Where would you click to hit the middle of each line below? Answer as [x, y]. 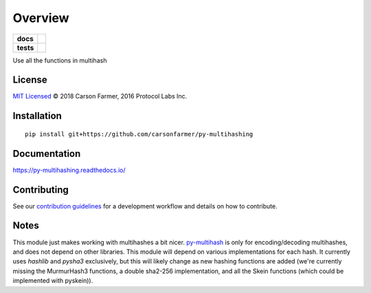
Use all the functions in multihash [60, 60]
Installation [37, 116]
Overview [41, 18]
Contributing [41, 189]
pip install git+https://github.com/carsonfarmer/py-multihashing [139, 134]
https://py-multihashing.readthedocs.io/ [69, 170]
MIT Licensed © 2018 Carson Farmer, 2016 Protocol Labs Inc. [100, 96]
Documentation [47, 154]
